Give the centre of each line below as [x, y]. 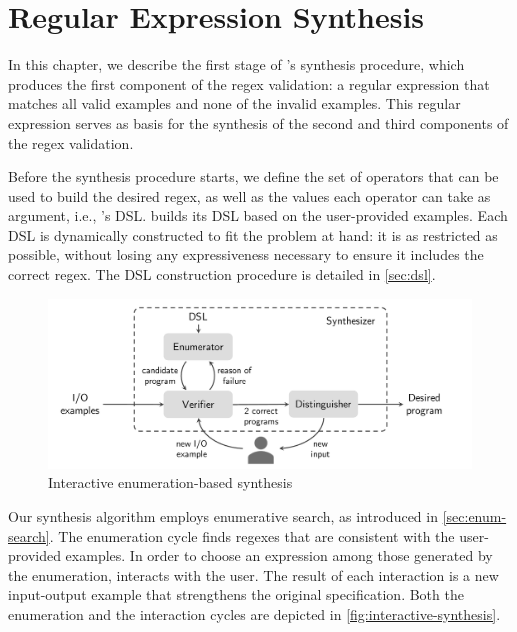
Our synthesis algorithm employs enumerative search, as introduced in [223, 516]
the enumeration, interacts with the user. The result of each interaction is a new [253, 574]
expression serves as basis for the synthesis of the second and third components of [258, 122]
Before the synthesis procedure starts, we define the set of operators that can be [253, 176]
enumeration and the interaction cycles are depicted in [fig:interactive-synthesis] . [254, 613]
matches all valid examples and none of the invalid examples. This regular [234, 103]
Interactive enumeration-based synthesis [170, 482]
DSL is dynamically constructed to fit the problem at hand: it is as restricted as [253, 234]
